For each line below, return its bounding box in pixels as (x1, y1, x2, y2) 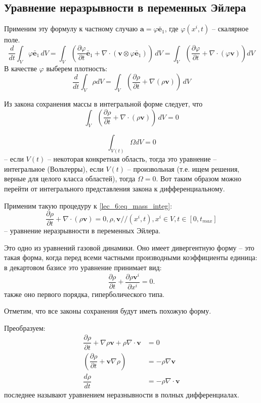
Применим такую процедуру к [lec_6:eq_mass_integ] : (4, 200, 172, 211)
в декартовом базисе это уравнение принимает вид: (4, 262, 162, 273)
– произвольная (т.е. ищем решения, (127, 163, 240, 174)
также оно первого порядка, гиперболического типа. (4, 288, 165, 299)
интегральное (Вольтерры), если (4, 163, 104, 174)
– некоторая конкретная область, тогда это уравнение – (47, 154, 217, 164)
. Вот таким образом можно (156, 173, 241, 184)
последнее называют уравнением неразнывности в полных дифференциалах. (4, 389, 239, 399)
